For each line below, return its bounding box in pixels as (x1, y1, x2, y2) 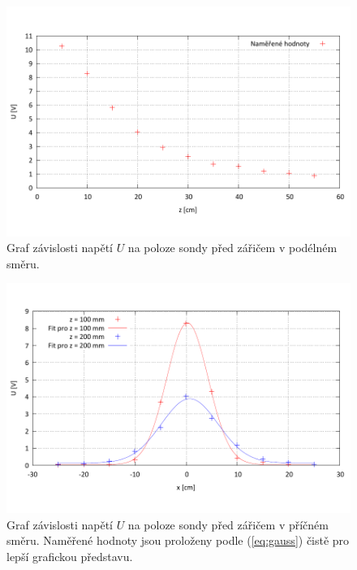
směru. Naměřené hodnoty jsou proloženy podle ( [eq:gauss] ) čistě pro (6, 532, 350, 549)
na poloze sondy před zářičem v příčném (127, 516, 329, 533)
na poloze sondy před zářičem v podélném (127, 239, 338, 256)
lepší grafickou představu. (6, 547, 133, 564)
